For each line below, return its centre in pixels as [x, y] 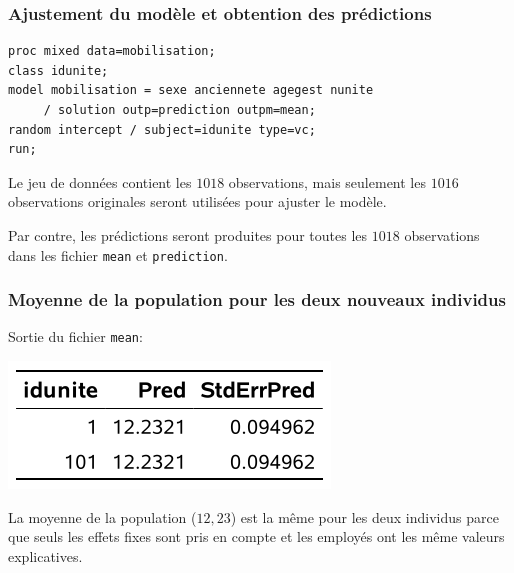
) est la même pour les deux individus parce [364, 516]
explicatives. [45, 555]
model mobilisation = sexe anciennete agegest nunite [191, 90]
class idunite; [58, 70]
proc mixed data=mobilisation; [112, 51]
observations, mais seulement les [327, 181]
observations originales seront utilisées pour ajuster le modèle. [197, 201]
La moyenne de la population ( [102, 516]
